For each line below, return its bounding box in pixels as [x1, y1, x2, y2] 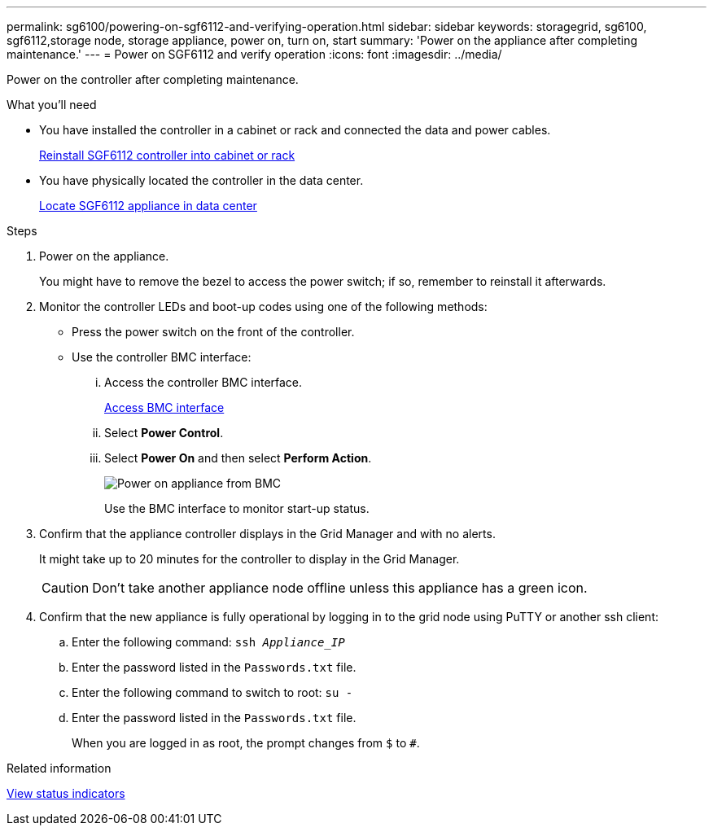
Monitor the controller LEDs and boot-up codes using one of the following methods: [39, 300, 488, 313]
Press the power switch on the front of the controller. [72, 325, 355, 339]
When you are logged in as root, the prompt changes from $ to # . [72, 736, 420, 750]
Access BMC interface [104, 401, 225, 414]
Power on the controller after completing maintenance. [7, 72, 299, 86]
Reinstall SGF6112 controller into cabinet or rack [39, 148, 295, 162]
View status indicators [7, 786, 125, 800]
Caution [42, 580, 90, 596]
